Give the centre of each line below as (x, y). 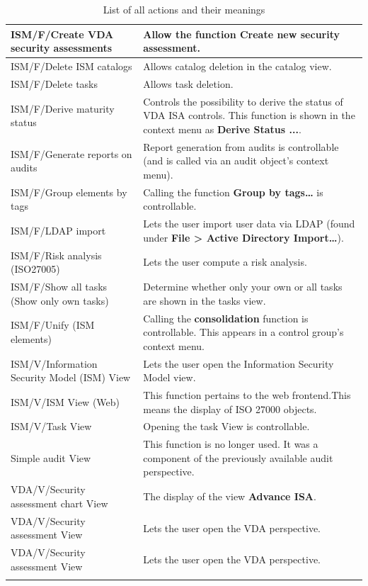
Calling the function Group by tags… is (233, 192)
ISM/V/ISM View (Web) (65, 401)
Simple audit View (51, 457)
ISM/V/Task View (51, 426)
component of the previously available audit (238, 457)
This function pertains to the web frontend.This (247, 395)
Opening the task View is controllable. (226, 426)
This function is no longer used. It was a (231, 444)
